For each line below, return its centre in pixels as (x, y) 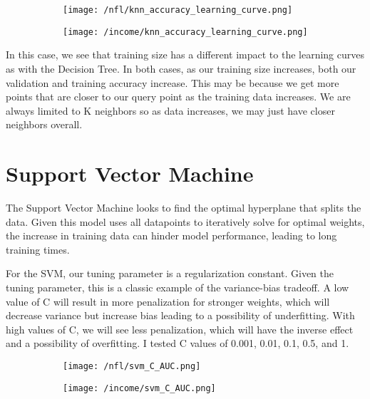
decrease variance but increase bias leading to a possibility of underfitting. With (180, 315)
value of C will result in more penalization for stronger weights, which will (168, 301)
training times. (38, 249)
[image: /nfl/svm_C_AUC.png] (132, 366)
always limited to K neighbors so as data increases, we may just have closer (170, 110)
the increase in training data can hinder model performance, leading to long (171, 235)
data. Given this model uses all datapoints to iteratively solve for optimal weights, (185, 221)
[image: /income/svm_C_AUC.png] (139, 388)
